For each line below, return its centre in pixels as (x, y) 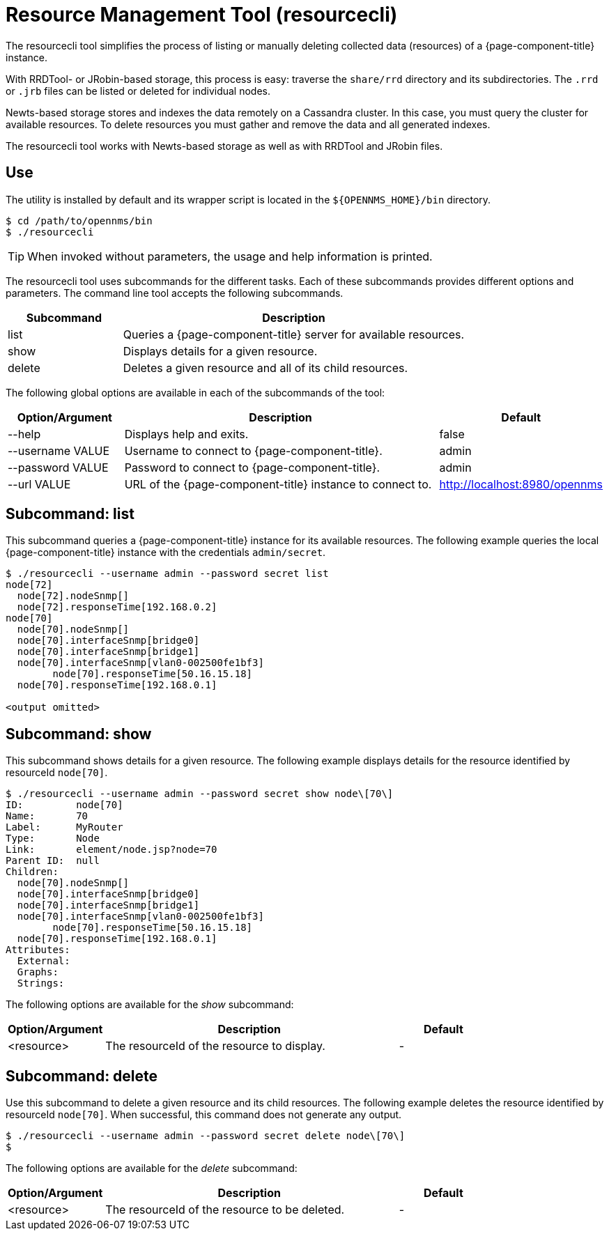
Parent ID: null (53, 861)
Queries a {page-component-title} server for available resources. (294, 334)
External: (44, 961)
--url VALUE (39, 484)
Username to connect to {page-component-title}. (253, 450)
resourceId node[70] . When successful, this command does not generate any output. (204, 1115)
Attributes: (38, 950)
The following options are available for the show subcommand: (150, 1005)
